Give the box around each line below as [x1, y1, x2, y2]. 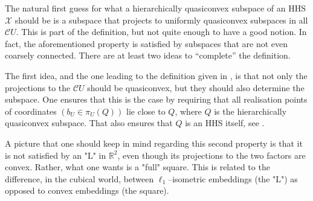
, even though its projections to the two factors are [117, 148, 306, 161]
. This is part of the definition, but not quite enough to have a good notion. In [16, 25, 307, 38]
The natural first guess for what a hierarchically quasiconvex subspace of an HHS [5, 2, 306, 14]
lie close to [126, 104, 166, 117]
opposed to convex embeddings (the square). [5, 184, 169, 197]
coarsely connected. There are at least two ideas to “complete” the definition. [5, 49, 291, 62]
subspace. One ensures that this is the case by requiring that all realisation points [5, 93, 308, 106]
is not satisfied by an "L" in [5, 148, 106, 161]
